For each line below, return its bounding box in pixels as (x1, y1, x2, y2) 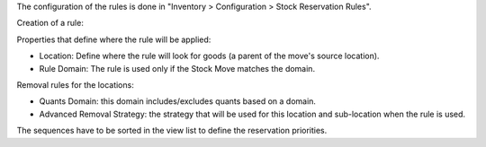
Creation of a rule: (16, 18, 85, 29)
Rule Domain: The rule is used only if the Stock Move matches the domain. (39, 63, 315, 73)
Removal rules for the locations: (16, 79, 134, 90)
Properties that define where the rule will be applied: (16, 34, 211, 45)
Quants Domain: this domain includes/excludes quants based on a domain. (39, 96, 317, 107)
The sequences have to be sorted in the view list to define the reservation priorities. (16, 125, 328, 136)
